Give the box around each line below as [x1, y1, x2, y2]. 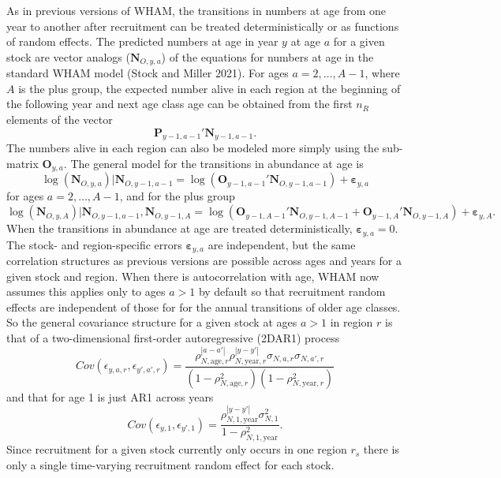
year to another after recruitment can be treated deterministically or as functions [6, 17, 399, 34]
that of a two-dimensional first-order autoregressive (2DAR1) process [6, 329, 340, 345]
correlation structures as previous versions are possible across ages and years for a [6, 252, 402, 268]
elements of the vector [6, 111, 113, 128]
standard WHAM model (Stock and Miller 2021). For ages [6, 65, 289, 81]
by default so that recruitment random [198, 283, 386, 300]
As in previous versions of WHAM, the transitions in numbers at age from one [6, 2, 387, 18]
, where [365, 65, 400, 81]
